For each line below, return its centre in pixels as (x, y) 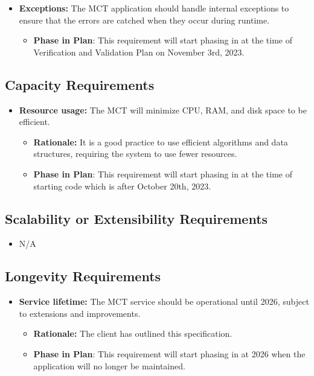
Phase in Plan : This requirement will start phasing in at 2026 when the (169, 353)
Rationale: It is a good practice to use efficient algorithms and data (161, 142)
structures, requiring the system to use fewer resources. (135, 154)
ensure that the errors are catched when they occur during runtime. (144, 20)
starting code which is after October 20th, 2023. (122, 186)
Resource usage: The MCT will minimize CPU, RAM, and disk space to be (163, 110)
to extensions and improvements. (80, 313)
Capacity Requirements (80, 84)
